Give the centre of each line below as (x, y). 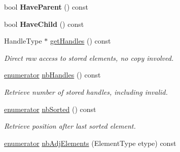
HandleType (23, 41)
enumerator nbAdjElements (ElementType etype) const (90, 143)
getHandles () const (81, 41)
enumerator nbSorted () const (50, 109)
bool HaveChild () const (44, 24)
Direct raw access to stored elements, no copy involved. (89, 58)
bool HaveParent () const (46, 7)
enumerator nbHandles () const (52, 75)
